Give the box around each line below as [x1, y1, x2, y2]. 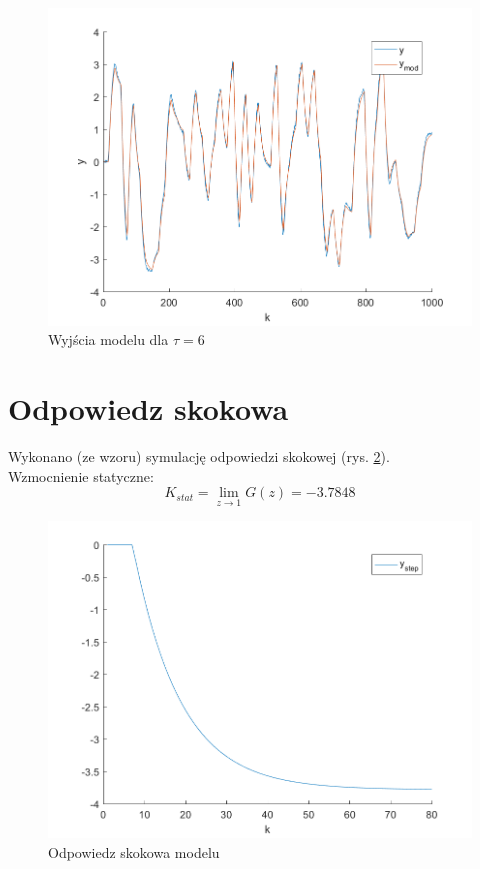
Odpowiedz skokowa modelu [48, 842, 220, 863]
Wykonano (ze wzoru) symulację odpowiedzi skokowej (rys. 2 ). [8, 446, 390, 467]
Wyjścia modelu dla [48, 329, 169, 350]
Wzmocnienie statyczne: [8, 465, 154, 486]
